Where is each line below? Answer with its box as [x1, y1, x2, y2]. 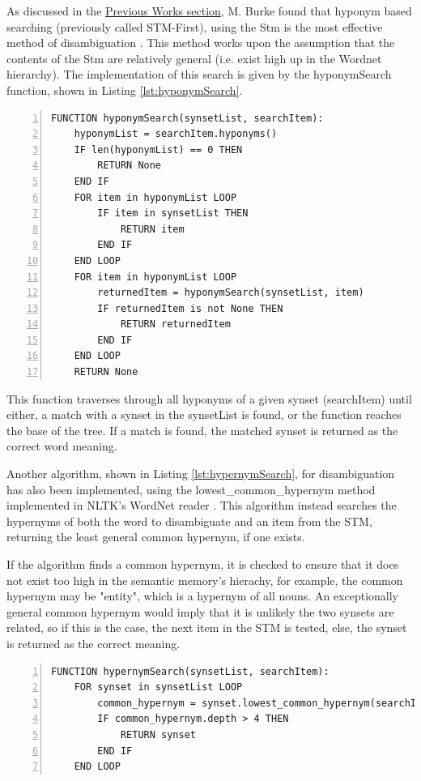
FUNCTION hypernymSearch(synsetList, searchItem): [51, 665, 330, 677]
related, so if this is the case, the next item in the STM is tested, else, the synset [6, 619, 407, 636]
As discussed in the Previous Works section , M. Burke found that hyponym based [6, 2, 412, 19]
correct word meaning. [6, 437, 117, 455]
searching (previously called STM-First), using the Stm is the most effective [6, 18, 383, 35]
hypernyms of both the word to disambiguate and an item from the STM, [6, 512, 372, 529]
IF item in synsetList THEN [97, 207, 249, 220]
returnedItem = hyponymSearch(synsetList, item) [97, 287, 364, 299]
